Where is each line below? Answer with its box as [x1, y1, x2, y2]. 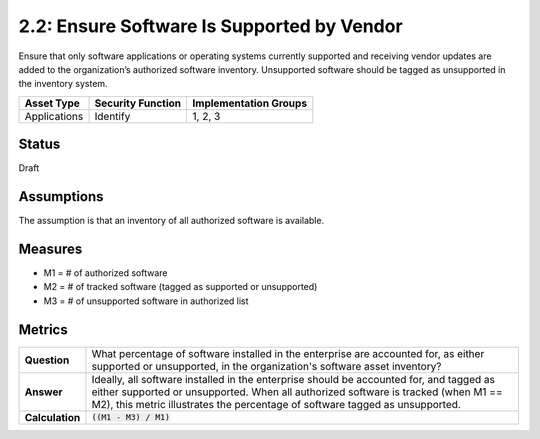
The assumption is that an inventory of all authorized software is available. [18, 215, 325, 227]
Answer [24, 385, 64, 399]
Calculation [24, 410, 81, 424]
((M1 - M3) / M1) [91, 412, 170, 423]
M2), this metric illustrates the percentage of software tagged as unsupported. [91, 397, 462, 411]
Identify [94, 109, 131, 123]
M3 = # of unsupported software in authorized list [43, 295, 249, 307]
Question [24, 353, 70, 367]
